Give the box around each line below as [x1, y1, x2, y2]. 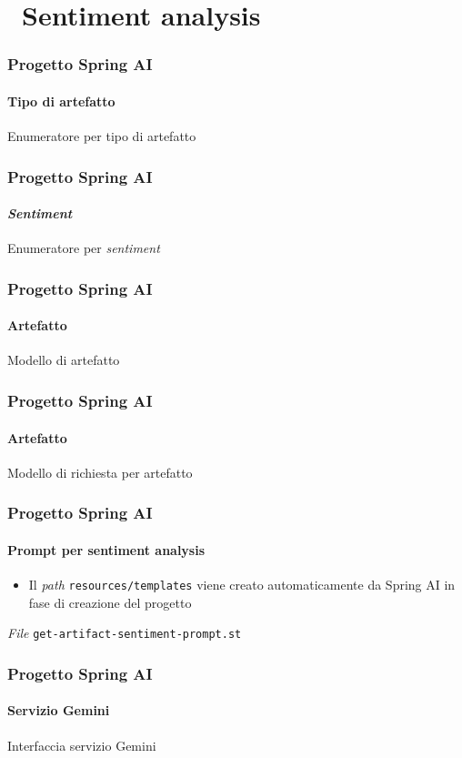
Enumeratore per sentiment [7, 238, 160, 258]
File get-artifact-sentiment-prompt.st [7, 623, 242, 642]
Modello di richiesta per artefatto [7, 462, 193, 481]
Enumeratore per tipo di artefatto [7, 126, 196, 146]
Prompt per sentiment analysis [7, 540, 206, 559]
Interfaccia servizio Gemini [7, 735, 156, 754]
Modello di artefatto [7, 350, 120, 369]
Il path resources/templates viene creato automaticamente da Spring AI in [28, 574, 456, 593]
